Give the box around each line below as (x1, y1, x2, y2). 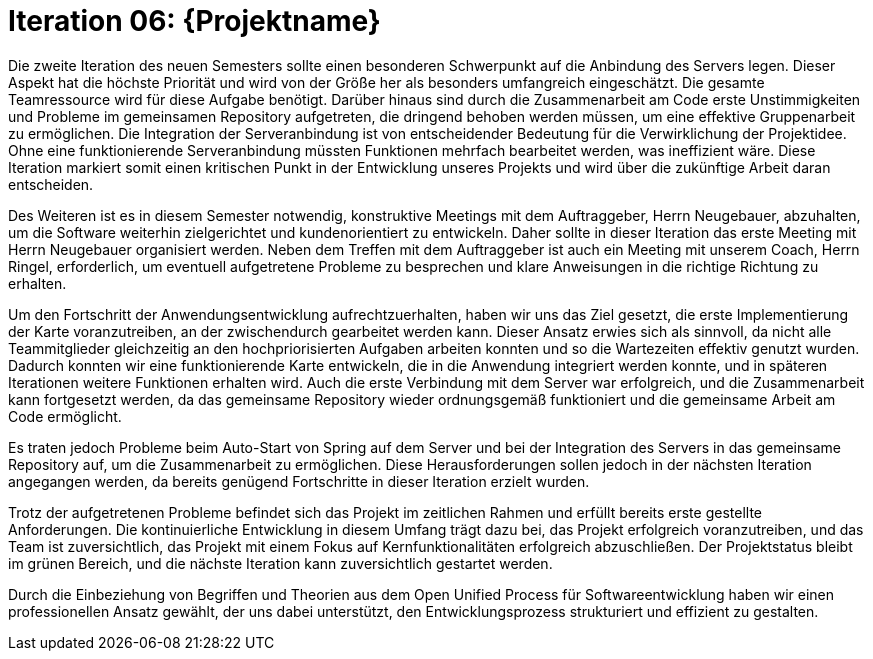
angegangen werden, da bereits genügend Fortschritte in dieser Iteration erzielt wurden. (8, 472, 590, 490)
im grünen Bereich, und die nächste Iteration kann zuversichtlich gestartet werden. (8, 554, 553, 572)
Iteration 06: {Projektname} (8, 4, 381, 38)
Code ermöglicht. (8, 407, 122, 425)
